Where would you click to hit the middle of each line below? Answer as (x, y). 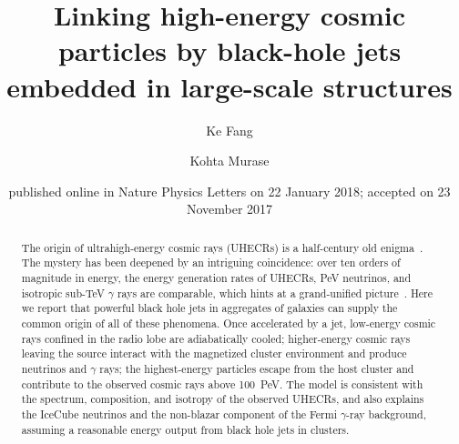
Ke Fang (229, 130)
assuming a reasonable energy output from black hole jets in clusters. (185, 429)
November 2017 (229, 209)
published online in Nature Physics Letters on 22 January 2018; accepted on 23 (229, 191)
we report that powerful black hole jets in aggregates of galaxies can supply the (209, 308)
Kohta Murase (229, 161)
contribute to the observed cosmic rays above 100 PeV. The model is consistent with (222, 383)
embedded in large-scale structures (229, 86)
